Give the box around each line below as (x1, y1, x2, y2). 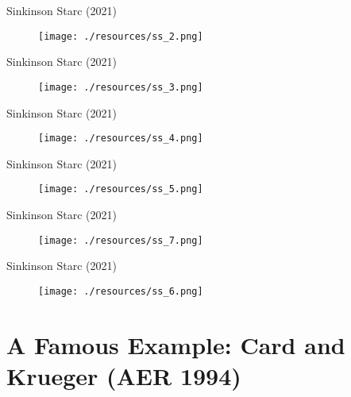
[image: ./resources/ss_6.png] (38, 285, 203, 297)
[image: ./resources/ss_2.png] (38, 30, 203, 42)
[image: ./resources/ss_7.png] (38, 234, 203, 246)
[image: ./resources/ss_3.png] (38, 81, 203, 93)
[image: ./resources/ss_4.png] (38, 133, 203, 145)
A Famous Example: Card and (6, 328, 345, 360)
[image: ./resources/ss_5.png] (38, 183, 203, 195)
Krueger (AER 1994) (6, 359, 241, 391)
